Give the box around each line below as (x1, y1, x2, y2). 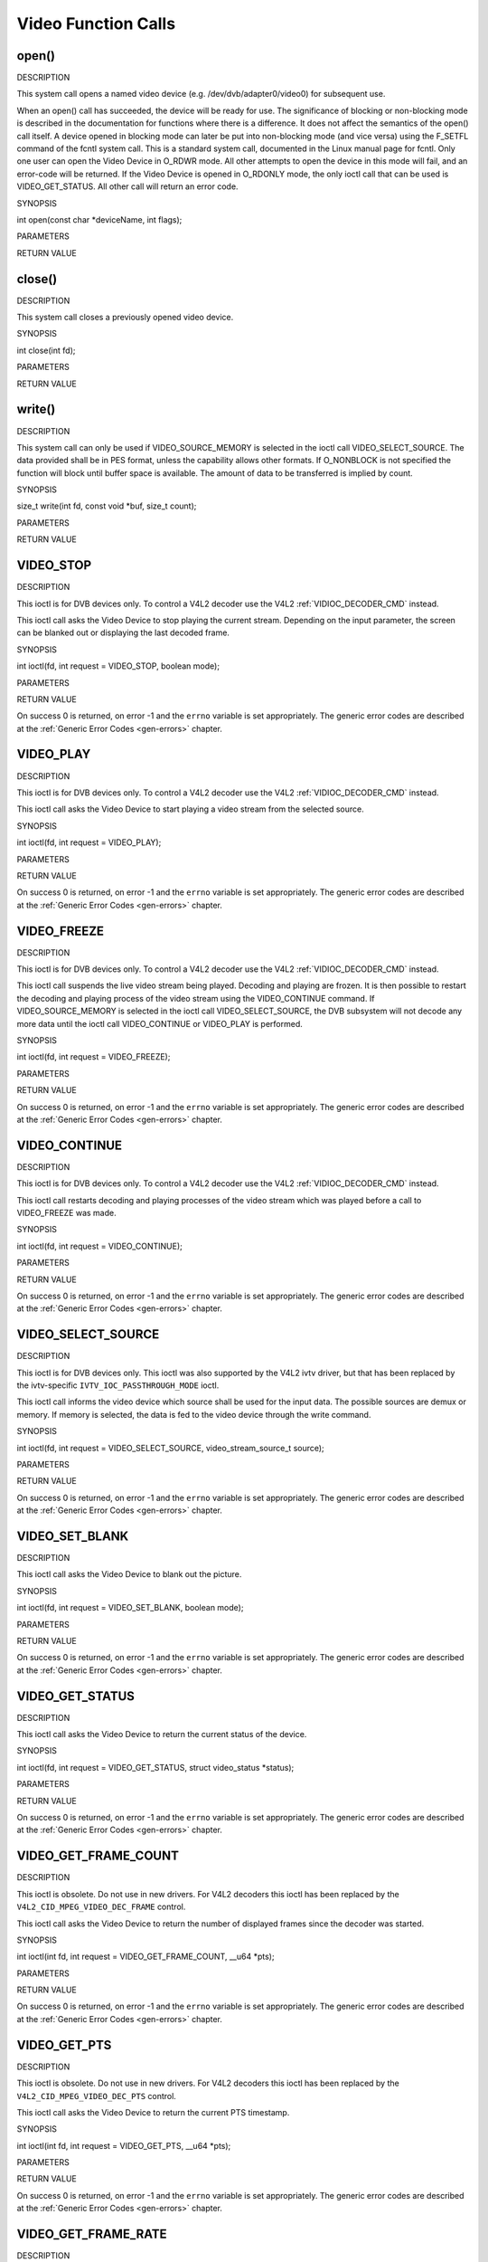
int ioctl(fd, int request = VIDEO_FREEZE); (16, 1051, 171, 1062)
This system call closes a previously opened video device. (16, 312, 234, 323)
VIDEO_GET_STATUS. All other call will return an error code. (16, 181, 239, 192)
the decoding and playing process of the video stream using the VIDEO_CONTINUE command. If (16, 993, 375, 1003)
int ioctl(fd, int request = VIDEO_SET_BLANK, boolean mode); (16, 1602, 244, 1613)
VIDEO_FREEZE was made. (16, 1207, 117, 1218)
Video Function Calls (16, 14, 176, 33)
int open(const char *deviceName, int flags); (16, 214, 183, 225)
